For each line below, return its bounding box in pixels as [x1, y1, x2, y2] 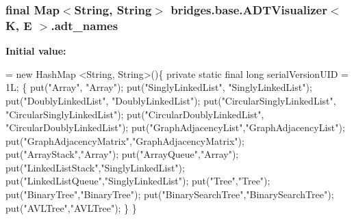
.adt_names [51, 16, 118, 33]
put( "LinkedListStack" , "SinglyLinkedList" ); [5, 160, 185, 174]
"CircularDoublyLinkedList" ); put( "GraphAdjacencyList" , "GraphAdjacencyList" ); [5, 120, 345, 135]
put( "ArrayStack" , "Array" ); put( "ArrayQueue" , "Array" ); [5, 147, 239, 161]
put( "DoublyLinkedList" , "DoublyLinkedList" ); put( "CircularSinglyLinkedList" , [5, 93, 336, 107]
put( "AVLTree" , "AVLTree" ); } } [5, 200, 137, 215]
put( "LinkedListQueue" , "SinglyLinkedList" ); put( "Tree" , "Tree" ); [5, 174, 270, 188]
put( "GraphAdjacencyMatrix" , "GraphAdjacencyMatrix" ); [5, 133, 244, 148]
